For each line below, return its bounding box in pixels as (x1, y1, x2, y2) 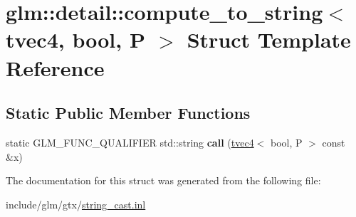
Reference (6, 53, 105, 82)
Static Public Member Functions (6, 102, 251, 124)
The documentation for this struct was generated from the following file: (6, 173, 321, 188)
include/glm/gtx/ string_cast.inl (6, 196, 146, 211)
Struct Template (187, 25, 351, 54)
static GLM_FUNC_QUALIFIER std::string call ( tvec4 (6, 134, 254, 149)
